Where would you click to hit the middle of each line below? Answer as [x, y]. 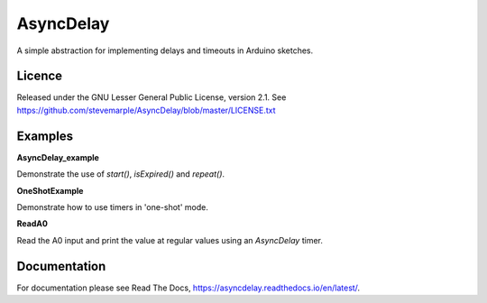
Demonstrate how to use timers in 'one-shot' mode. [113, 207]
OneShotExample [50, 190]
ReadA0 [32, 224]
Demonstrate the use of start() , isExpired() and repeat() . [121, 174]
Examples [45, 136]
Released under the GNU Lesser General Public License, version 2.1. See [152, 97]
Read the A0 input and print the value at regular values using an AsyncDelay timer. [170, 240]
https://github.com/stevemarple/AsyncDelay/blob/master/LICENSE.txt [146, 110]
